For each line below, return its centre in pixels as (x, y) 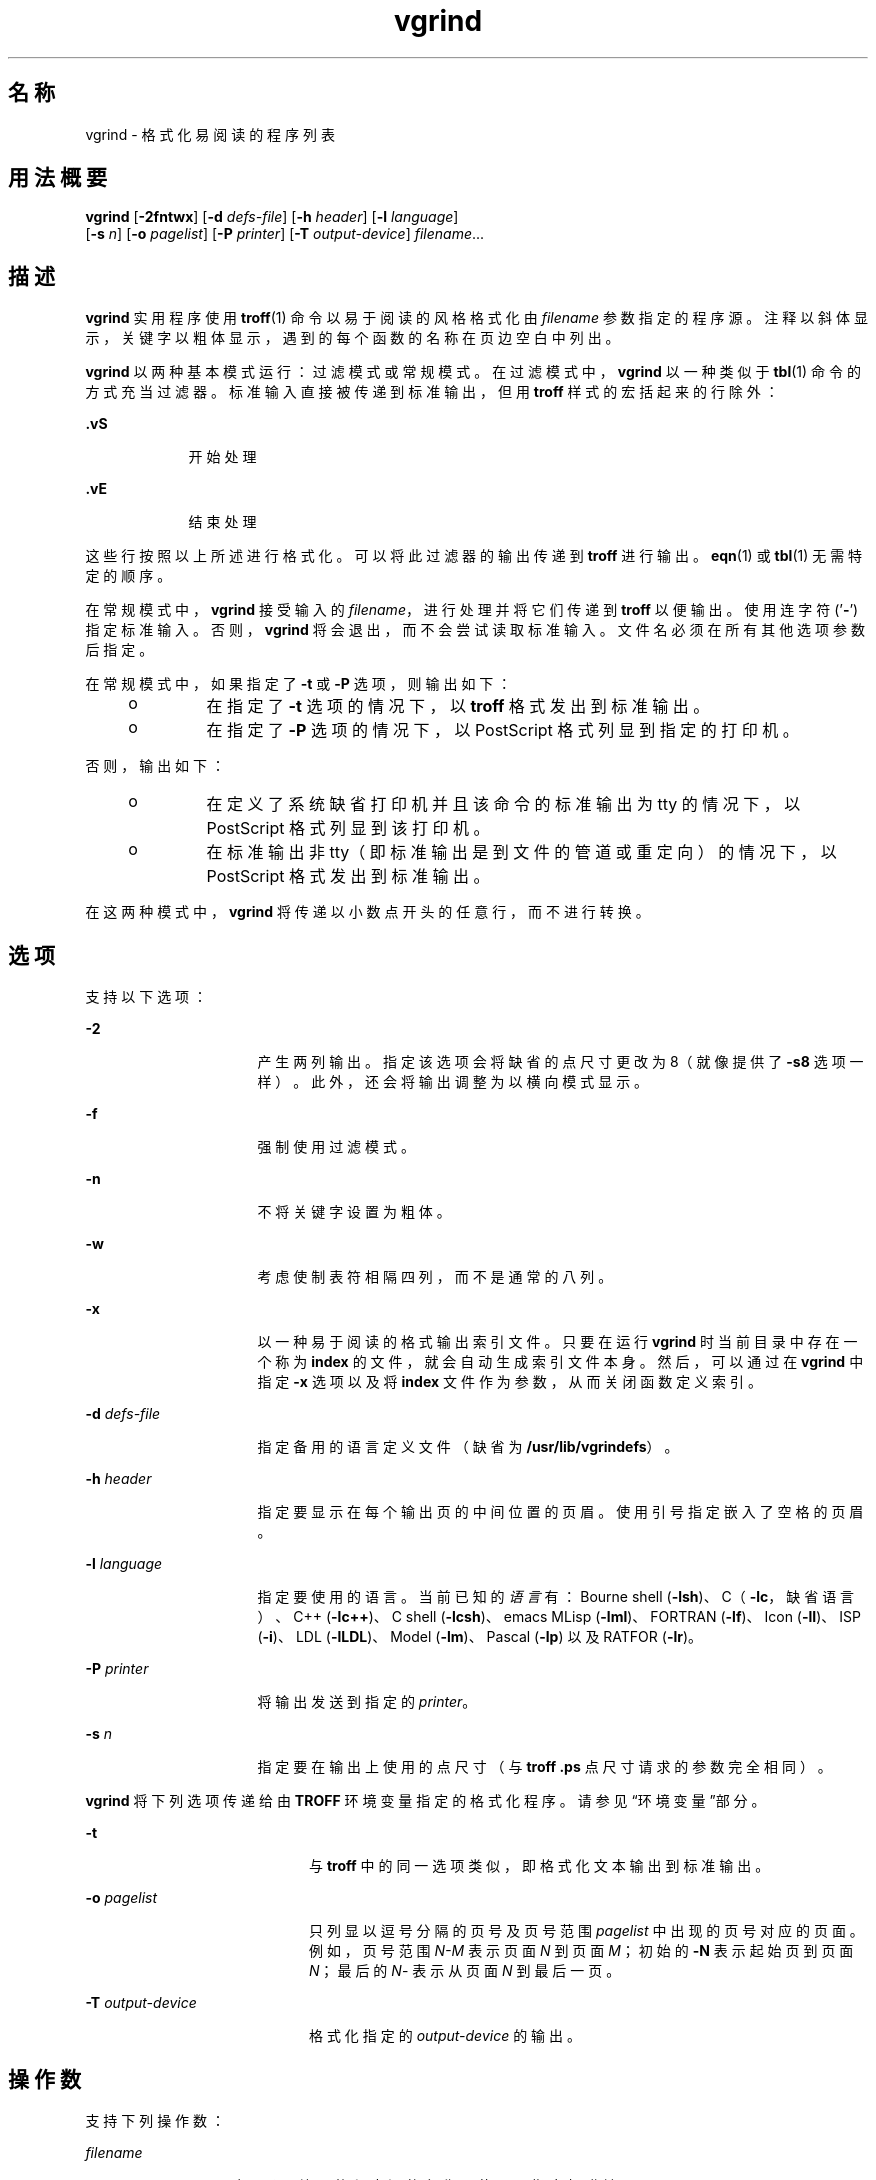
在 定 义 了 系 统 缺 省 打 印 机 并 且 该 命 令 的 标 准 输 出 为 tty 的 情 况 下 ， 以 (503, 804)
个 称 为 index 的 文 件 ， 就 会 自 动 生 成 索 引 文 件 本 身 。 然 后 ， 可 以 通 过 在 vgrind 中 (560, 1362)
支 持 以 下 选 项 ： (146, 997)
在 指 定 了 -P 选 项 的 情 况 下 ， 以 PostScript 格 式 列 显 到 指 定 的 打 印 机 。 (502, 730)
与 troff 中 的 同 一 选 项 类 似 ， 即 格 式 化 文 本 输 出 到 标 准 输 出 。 (539, 1866)
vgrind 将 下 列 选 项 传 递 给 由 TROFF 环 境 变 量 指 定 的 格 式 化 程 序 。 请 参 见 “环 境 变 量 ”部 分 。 (425, 1801)
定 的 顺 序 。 (128, 576)
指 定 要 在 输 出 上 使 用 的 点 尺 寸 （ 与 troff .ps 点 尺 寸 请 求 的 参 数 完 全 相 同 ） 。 (544, 1767)
